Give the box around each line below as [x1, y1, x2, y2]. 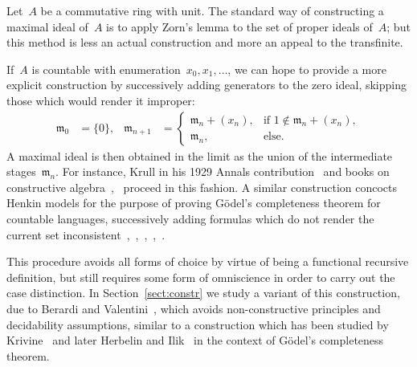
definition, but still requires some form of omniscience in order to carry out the [6, 268, 395, 285]
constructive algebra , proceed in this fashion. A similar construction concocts [6, 178, 398, 195]
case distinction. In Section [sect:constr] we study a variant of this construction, [6, 284, 400, 301]
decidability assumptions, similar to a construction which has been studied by [6, 316, 389, 332]
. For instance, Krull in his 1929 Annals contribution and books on [55, 163, 390, 180]
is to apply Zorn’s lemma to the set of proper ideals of [106, 18, 373, 35]
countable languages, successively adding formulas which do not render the [6, 210, 374, 226]
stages [6, 163, 36, 180]
